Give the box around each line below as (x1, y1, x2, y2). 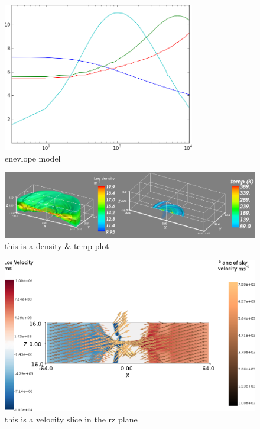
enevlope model (5, 151, 61, 164)
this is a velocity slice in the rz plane (5, 413, 138, 425)
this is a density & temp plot (5, 240, 109, 252)
